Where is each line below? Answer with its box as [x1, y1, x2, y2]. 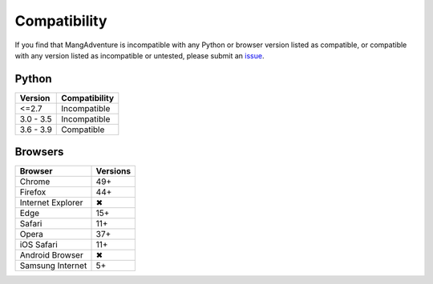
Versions [95, 166, 132, 177]
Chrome [19, 176, 51, 187]
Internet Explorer [19, 197, 83, 208]
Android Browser [19, 250, 83, 261]
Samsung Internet [19, 260, 87, 271]
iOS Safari [19, 239, 58, 250]
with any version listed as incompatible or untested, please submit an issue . [14, 50, 265, 60]
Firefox [19, 186, 47, 198]
